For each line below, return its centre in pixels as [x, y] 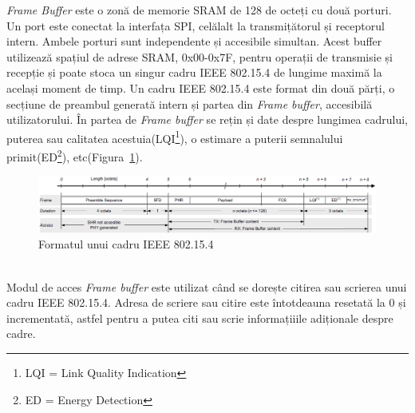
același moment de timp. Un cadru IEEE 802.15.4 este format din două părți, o [201, 87]
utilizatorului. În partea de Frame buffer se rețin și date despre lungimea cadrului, [207, 119]
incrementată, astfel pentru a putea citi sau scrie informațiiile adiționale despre [200, 318]
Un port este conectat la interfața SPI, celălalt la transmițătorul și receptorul [196, 25]
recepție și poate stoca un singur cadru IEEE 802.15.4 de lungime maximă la [194, 72]
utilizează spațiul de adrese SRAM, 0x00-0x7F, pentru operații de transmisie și [200, 56]
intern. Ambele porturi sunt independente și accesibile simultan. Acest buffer [194, 41]
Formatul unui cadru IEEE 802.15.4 [126, 244]
